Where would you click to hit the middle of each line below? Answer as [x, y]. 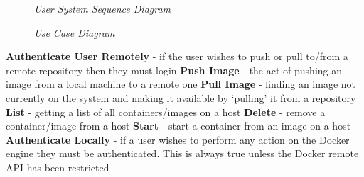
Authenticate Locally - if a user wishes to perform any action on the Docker [178, 139]
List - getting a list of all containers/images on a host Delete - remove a [166, 112]
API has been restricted [58, 167]
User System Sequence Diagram [103, 8]
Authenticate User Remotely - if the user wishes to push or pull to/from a [177, 56]
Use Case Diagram [75, 32]
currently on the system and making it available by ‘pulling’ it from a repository [181, 97]
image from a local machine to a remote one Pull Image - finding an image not [181, 84]
